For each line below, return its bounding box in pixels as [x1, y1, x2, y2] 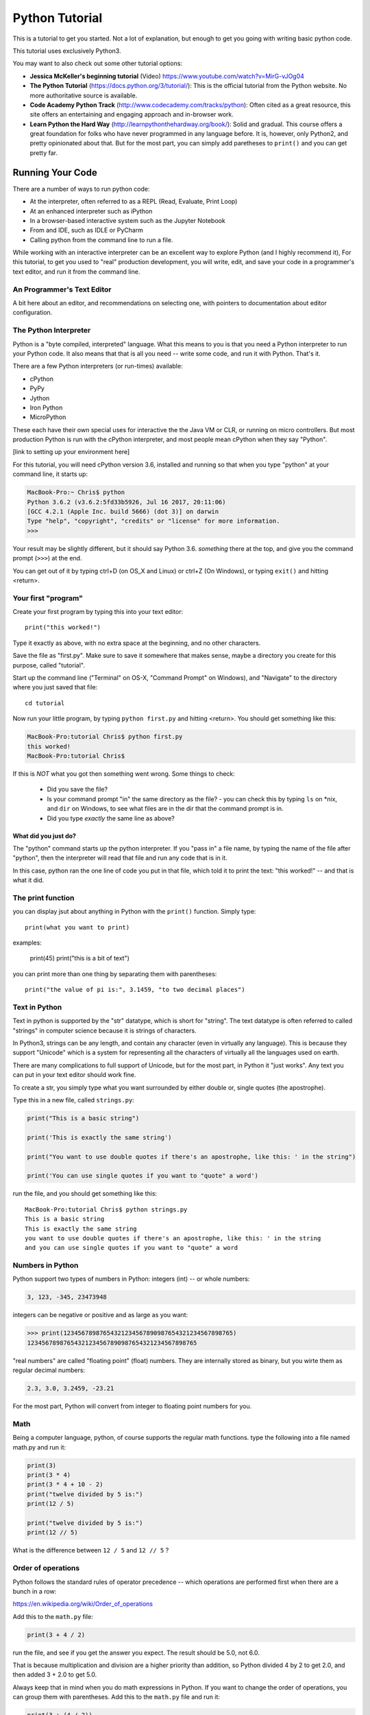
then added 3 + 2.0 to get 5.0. [12, 1670, 97, 1679]
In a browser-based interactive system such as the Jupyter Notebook [29, 216, 225, 224]
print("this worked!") [25, 624, 101, 631]
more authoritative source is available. [29, 91, 138, 99]
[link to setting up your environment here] [12, 448, 130, 456]
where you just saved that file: [12, 683, 98, 691]
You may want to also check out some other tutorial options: [12, 59, 183, 68]
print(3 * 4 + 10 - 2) [27, 1480, 103, 1489]
